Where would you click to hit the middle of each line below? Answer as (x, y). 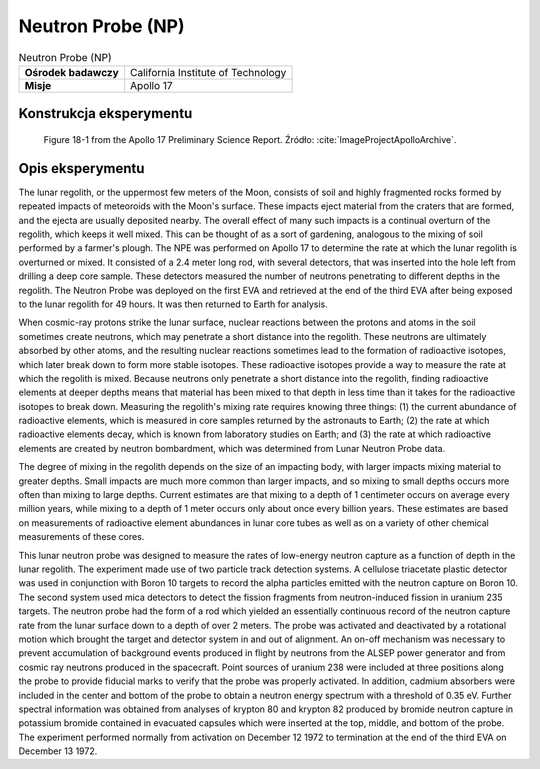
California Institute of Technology (208, 72)
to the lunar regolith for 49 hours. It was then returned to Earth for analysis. (173, 304)
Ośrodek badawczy (71, 72)
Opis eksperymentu (81, 168)
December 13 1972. (58, 751)
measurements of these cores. (81, 537)
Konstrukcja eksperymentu (105, 113)
